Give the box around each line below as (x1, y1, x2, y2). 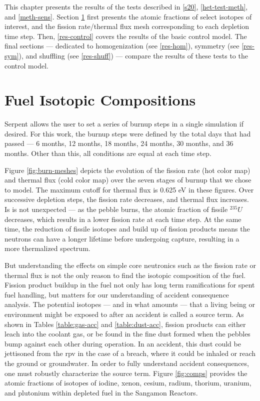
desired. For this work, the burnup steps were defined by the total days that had (4, 128, 251, 138)
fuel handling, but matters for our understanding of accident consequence (4, 289, 229, 299)
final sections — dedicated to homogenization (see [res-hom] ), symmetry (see (4, 40, 239, 51)
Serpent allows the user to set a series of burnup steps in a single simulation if (4, 118, 243, 129)
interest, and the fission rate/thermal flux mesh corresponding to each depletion (4, 21, 249, 31)
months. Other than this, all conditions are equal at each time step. (4, 148, 211, 158)
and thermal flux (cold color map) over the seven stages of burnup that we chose (4, 174, 251, 185)
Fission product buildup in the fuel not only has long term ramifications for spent (4, 279, 255, 290)
